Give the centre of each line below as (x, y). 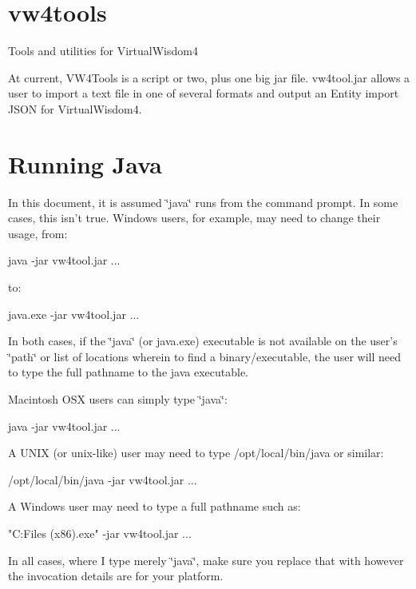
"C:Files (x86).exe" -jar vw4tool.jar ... (100, 533)
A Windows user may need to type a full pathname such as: (155, 506)
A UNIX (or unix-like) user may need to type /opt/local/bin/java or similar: (196, 453)
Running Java (85, 163)
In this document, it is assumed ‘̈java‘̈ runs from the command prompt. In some (203, 202)
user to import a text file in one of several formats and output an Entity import (204, 93)
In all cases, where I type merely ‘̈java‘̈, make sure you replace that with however (206, 560)
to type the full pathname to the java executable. (128, 372)
